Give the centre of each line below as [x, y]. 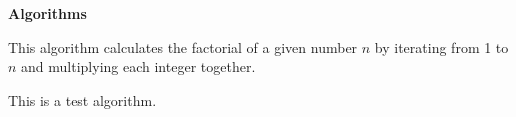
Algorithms [47, 13]
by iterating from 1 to [441, 46]
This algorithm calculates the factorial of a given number [183, 46]
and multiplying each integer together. [138, 66]
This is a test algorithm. [82, 99]
